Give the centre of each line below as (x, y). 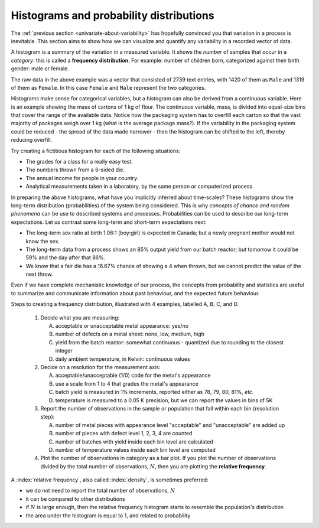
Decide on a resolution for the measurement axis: (100, 367)
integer (64, 351)
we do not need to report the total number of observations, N (100, 491)
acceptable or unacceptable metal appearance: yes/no (122, 326)
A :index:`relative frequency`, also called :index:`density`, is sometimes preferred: (110, 480)
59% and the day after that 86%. (66, 258)
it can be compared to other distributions (75, 498)
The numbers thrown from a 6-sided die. (75, 170)
